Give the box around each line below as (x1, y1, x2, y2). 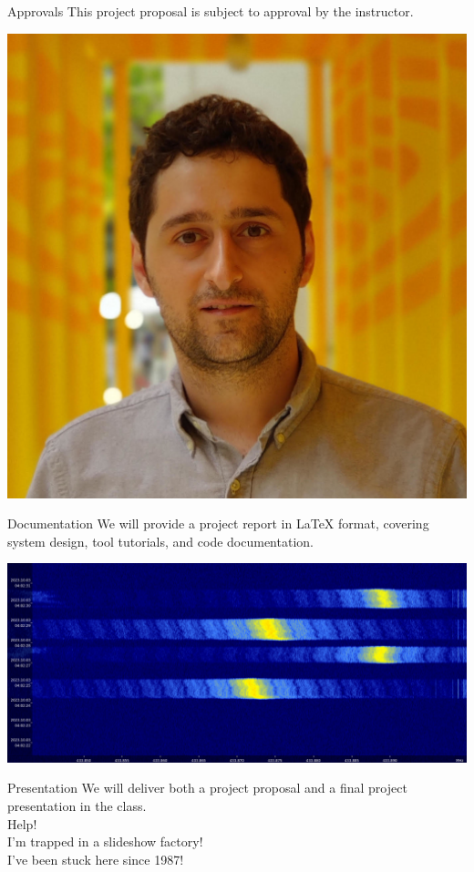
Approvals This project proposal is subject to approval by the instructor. (7, 2, 414, 20)
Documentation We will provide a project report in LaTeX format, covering (7, 514, 429, 533)
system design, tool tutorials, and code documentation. (7, 531, 314, 550)
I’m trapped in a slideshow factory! (7, 832, 203, 851)
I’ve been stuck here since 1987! (7, 849, 184, 868)
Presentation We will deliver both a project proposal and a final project (7, 778, 407, 797)
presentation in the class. (7, 796, 147, 816)
